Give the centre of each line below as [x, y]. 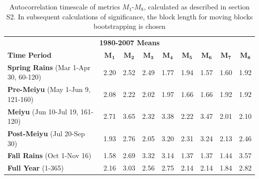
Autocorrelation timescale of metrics [65, 6]
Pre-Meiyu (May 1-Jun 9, [49, 89]
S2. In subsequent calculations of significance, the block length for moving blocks [129, 16]
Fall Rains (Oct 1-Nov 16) [50, 155]
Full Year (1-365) [36, 168]
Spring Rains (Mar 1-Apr [49, 67]
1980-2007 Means [129, 43]
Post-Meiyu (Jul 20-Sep [46, 134]
